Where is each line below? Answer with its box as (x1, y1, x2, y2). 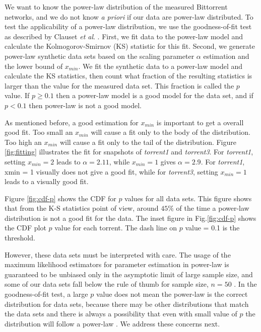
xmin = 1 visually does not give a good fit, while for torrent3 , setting (5, 166, 218, 177)
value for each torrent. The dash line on (54, 222, 177, 233)
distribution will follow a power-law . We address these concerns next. (5, 318, 220, 328)
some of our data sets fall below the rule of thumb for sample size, (5, 279, 209, 289)
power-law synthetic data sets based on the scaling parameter (5, 50, 194, 61)
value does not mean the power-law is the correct (96, 289, 248, 299)
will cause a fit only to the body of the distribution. (91, 127, 250, 137)
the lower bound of (5, 60, 63, 71)
